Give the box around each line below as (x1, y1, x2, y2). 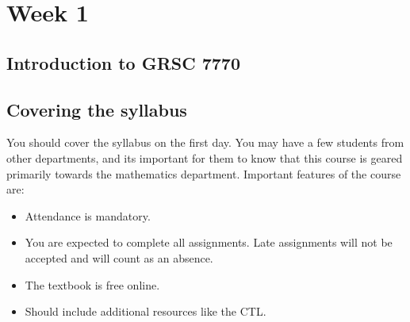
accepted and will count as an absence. (25, 249, 213, 266)
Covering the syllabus (6, 97, 187, 121)
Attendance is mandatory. (25, 207, 151, 224)
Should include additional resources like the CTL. (25, 303, 266, 320)
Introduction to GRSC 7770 (6, 50, 241, 75)
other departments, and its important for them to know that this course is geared (6, 149, 403, 166)
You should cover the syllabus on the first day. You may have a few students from (6, 134, 404, 151)
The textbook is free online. (25, 276, 160, 293)
